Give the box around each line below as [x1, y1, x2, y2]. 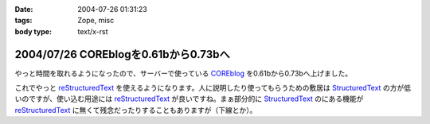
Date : [14, 5, 33, 14]
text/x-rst [77, 26, 108, 36]
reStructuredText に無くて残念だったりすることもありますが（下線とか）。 [14, 105, 257, 114]
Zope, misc [77, 16, 115, 25]
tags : [14, 16, 33, 25]
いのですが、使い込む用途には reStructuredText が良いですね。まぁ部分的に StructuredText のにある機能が [14, 94, 364, 103]
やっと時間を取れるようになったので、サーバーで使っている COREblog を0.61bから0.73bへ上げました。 [14, 68, 353, 78]
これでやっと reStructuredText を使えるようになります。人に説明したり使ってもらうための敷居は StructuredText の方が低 [14, 83, 412, 93]
